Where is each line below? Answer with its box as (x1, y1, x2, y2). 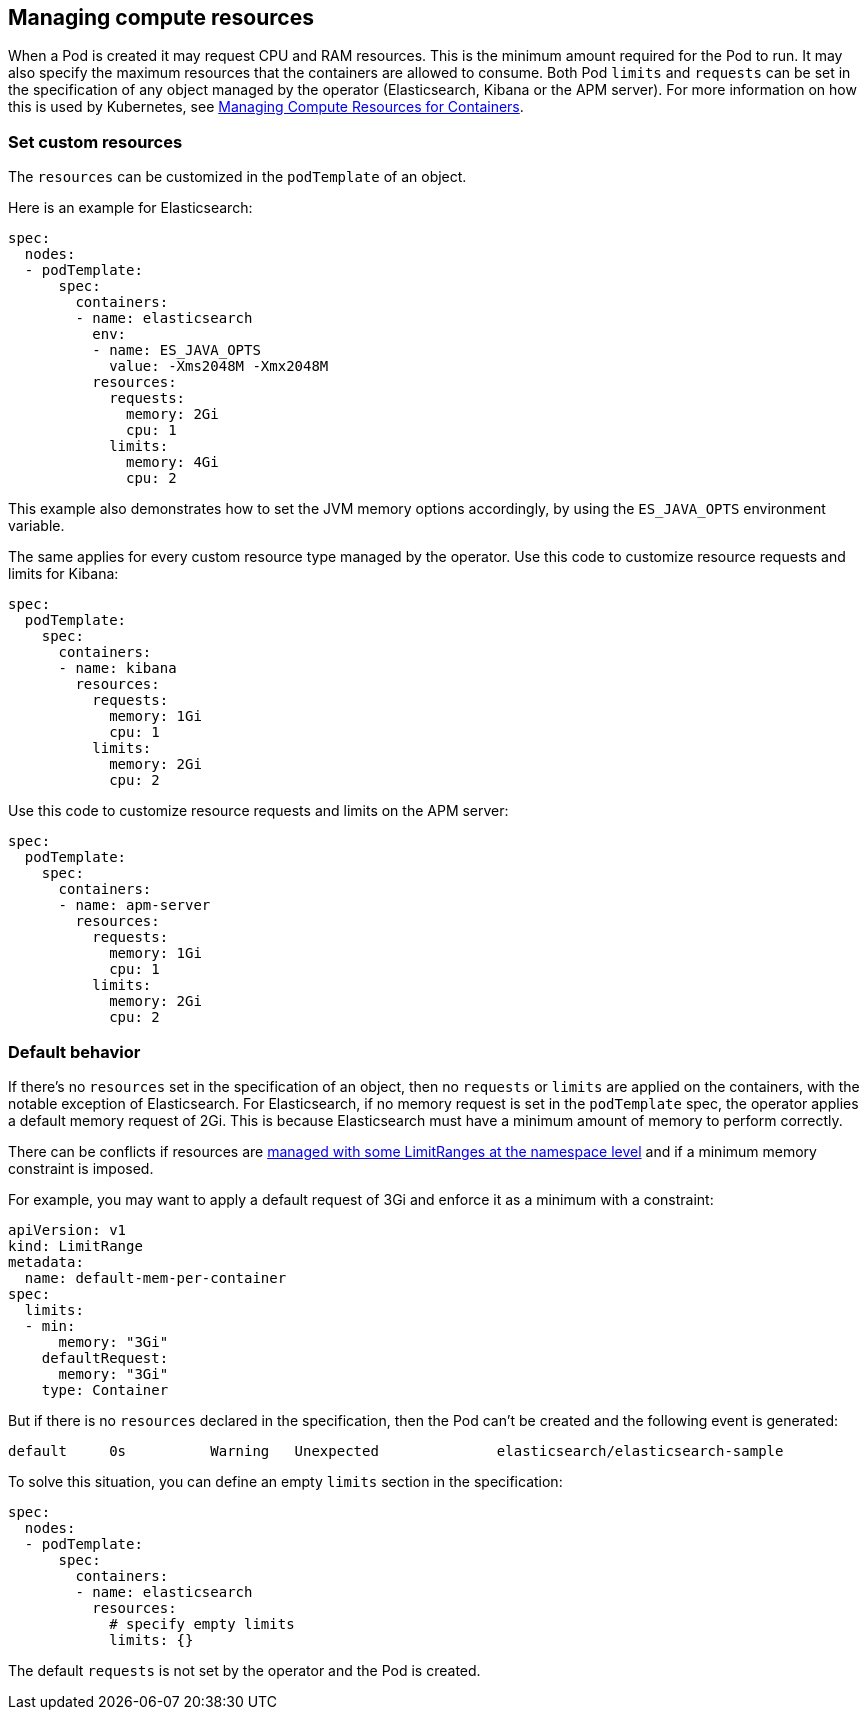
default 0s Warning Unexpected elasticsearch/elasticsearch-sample (8, 1442, 784, 1459)
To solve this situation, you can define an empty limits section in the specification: (8, 1472, 563, 1490)
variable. (8, 517, 65, 535)
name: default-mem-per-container (24, 1269, 287, 1286)
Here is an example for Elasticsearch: (8, 199, 253, 217)
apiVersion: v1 (8, 1221, 127, 1238)
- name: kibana (58, 660, 177, 677)
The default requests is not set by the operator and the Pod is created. (8, 1661, 481, 1679)
